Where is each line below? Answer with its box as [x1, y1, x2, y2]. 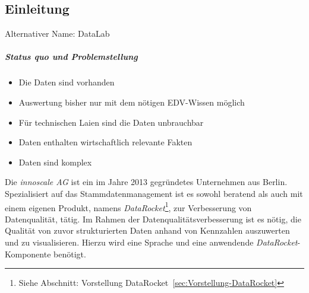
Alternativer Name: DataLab [5, 27, 110, 40]
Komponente [5, 247, 51, 260]
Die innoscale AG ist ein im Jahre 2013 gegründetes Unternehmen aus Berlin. [5, 176, 288, 188]
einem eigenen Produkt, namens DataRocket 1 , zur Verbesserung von [5, 199, 252, 214]
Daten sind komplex [18, 155, 92, 168]
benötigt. [53, 247, 86, 260]
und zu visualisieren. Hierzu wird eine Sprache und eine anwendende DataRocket [5, 235, 298, 248]
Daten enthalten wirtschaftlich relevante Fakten [18, 136, 193, 148]
